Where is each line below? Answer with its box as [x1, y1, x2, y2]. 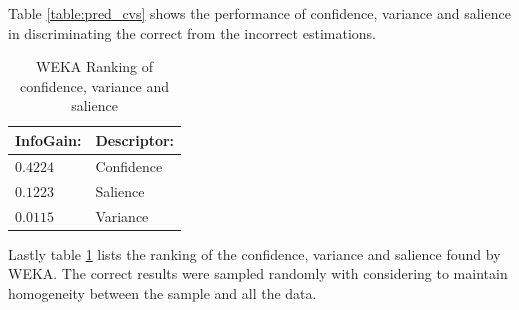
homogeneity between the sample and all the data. [8, 282, 317, 303]
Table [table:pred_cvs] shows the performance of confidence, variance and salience [8, 3, 511, 23]
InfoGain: [15, 129, 82, 150]
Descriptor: [95, 129, 175, 150]
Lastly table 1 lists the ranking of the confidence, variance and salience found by [8, 243, 501, 264]
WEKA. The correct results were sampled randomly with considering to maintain [8, 263, 508, 284]
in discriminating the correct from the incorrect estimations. [8, 22, 376, 43]
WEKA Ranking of [35, 56, 154, 77]
